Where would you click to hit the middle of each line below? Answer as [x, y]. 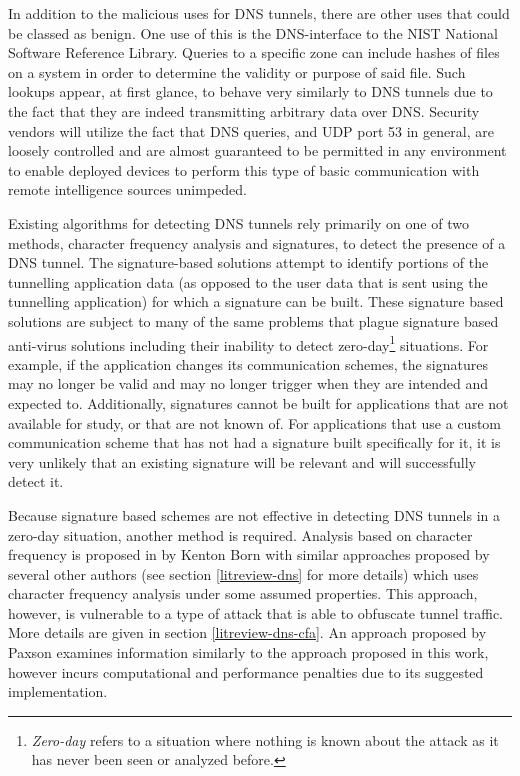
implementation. [58, 691]
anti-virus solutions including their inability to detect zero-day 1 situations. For [248, 343]
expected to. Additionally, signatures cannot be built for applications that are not [258, 402]
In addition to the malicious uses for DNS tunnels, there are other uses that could [259, 13]
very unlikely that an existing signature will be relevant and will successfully [242, 461]
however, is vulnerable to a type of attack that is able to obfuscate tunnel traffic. [255, 612]
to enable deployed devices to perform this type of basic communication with [244, 169]
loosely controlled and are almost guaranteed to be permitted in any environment [257, 150]
